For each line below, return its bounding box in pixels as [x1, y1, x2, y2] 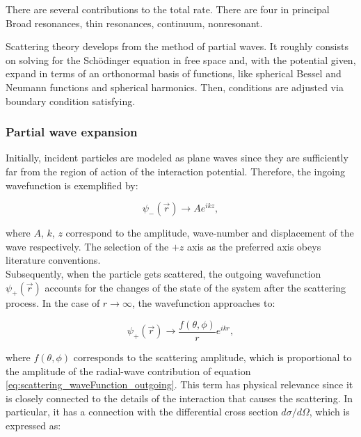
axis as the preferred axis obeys [187, 239, 321, 253]
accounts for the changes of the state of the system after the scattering [45, 280, 346, 294]
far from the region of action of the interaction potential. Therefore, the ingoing [6, 164, 345, 178]
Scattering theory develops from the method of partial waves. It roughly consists [6, 39, 348, 54]
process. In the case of [6, 296, 100, 310]
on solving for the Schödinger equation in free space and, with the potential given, [6, 52, 356, 67]
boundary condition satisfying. [6, 93, 136, 108]
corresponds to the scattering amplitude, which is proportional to [73, 349, 352, 364]
